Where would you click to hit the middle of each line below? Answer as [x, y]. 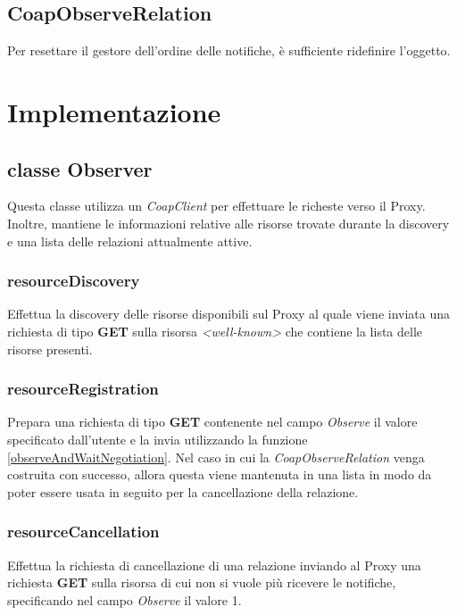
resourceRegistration [83, 389]
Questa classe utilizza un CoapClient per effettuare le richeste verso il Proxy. [216, 206]
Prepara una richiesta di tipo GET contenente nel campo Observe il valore [212, 422]
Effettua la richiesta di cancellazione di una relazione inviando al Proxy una [214, 565]
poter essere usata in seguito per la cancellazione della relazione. [183, 491]
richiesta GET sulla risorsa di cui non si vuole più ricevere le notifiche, [202, 582]
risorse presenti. [50, 349]
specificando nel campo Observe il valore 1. [125, 599]
